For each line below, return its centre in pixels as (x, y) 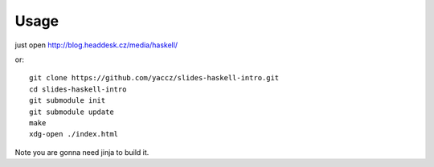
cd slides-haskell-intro (78, 89)
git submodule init (68, 101)
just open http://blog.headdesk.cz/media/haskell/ (96, 45)
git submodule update (72, 112)
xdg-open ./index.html (74, 134)
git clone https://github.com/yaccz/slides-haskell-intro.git (154, 78)
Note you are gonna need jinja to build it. (82, 152)
